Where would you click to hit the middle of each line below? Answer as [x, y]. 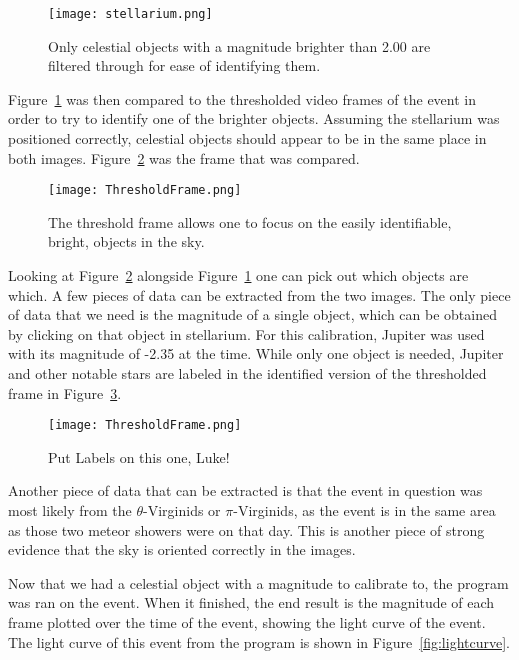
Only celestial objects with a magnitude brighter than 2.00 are [239, 45]
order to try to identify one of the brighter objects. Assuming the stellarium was [254, 118]
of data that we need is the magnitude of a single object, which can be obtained [252, 314]
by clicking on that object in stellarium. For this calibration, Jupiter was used [246, 333]
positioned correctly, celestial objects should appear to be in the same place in [247, 138]
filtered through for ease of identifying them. [184, 65]
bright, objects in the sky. [126, 241]
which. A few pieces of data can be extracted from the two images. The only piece [259, 294]
